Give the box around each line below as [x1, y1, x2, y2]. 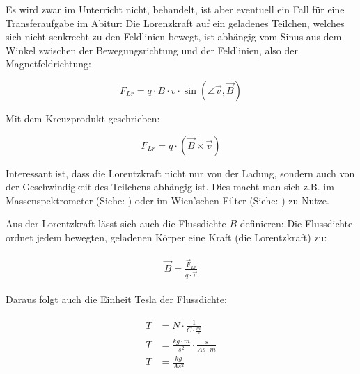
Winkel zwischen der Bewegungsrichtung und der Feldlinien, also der [6, 42, 299, 57]
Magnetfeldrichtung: [6, 56, 91, 71]
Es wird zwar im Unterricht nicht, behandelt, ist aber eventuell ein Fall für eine [6, 2, 345, 16]
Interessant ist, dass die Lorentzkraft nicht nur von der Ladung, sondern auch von [6, 165, 355, 180]
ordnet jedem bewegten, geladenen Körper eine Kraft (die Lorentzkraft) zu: [6, 229, 327, 244]
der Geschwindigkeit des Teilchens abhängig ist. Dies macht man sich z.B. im [6, 179, 334, 194]
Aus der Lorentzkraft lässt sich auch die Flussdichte [6, 216, 226, 231]
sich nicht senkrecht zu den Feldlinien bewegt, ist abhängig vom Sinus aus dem [6, 29, 342, 44]
